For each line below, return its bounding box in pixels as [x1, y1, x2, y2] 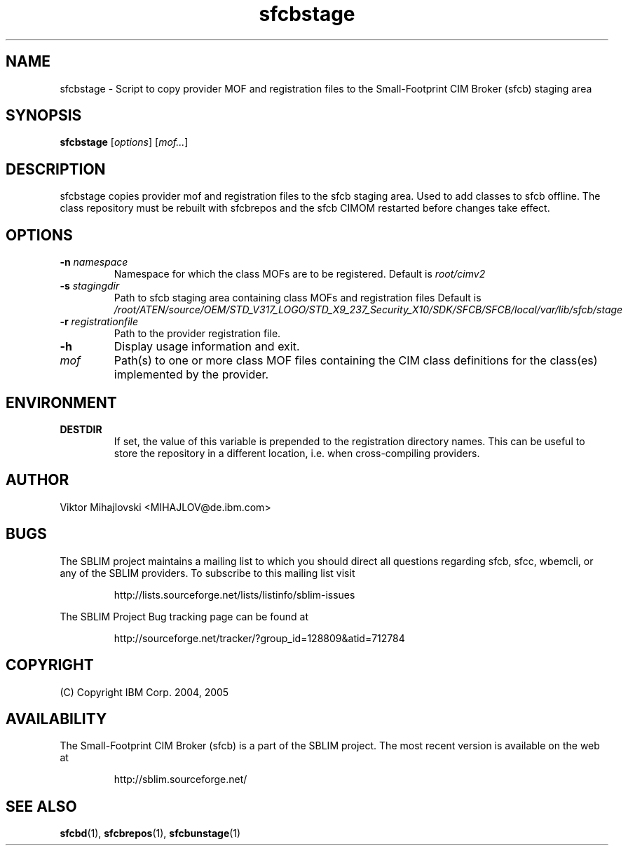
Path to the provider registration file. [114, 327, 281, 340]
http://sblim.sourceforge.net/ [114, 773, 247, 786]
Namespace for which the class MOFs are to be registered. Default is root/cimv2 [114, 268, 486, 280]
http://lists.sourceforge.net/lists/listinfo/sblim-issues [114, 588, 355, 601]
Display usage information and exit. [114, 339, 300, 354]
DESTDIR [60, 423, 102, 435]
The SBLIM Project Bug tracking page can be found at [60, 610, 308, 622]
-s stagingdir [60, 280, 120, 292]
